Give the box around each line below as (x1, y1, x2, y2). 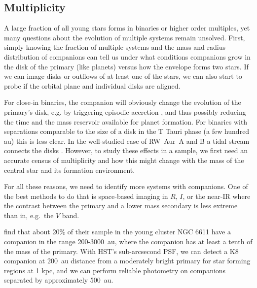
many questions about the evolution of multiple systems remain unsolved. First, (4, 32, 245, 42)
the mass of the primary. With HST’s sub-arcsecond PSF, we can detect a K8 (4, 246, 239, 256)
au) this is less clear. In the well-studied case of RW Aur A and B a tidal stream (4, 135, 250, 146)
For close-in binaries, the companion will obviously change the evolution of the (4, 97, 241, 107)
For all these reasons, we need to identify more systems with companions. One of (4, 181, 248, 192)
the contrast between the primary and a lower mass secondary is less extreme (4, 200, 238, 211)
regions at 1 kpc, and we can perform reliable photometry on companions (4, 265, 226, 275)
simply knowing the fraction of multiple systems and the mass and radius (4, 42, 226, 52)
